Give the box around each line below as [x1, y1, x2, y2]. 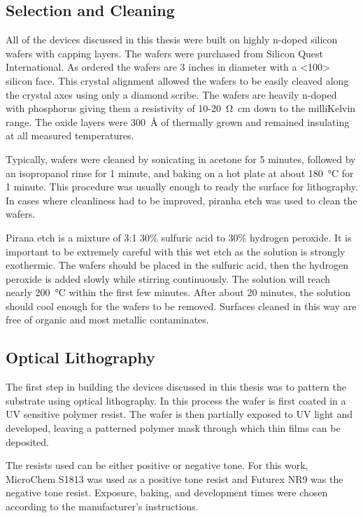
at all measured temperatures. [6, 128, 134, 143]
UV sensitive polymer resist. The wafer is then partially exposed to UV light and [6, 407, 353, 421]
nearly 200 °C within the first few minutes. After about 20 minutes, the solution [6, 285, 350, 300]
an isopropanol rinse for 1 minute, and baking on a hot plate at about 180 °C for [6, 165, 354, 180]
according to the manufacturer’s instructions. [6, 499, 199, 514]
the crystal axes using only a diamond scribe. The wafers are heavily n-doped [6, 87, 337, 101]
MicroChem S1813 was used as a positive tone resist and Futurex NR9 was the [6, 471, 343, 486]
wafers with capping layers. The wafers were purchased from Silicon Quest [6, 45, 324, 60]
